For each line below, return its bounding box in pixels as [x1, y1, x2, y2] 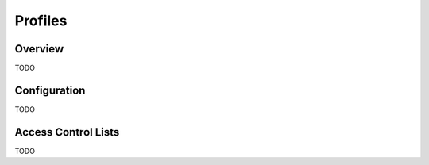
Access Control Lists [14, 125, 120, 139]
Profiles [14, 12, 68, 29]
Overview [14, 42, 64, 56]
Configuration [14, 83, 86, 97]
